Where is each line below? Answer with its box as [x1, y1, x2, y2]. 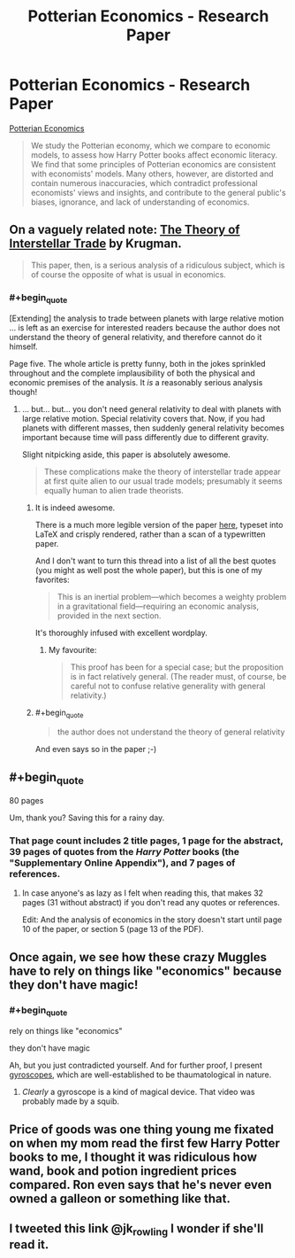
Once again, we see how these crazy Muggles [9, 950, 268, 965]
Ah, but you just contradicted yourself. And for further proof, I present [9, 1060, 262, 1071]
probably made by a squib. [21, 1096, 120, 1107]
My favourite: [48, 645, 97, 656]
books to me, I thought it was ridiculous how [9, 1149, 258, 1164]
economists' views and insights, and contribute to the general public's [30, 187, 286, 198]
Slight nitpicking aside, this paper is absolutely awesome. [21, 449, 231, 460]
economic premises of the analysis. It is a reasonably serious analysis [9, 377, 263, 388]
